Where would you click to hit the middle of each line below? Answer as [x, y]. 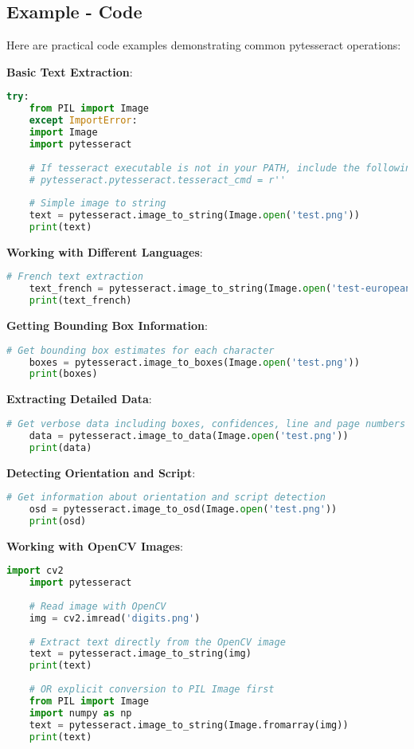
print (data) [61, 447]
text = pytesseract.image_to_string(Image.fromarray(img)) [189, 725]
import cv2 [35, 571]
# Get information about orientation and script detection [166, 498]
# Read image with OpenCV [98, 606]
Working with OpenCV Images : [95, 545]
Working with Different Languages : [105, 251]
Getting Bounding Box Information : [107, 325]
